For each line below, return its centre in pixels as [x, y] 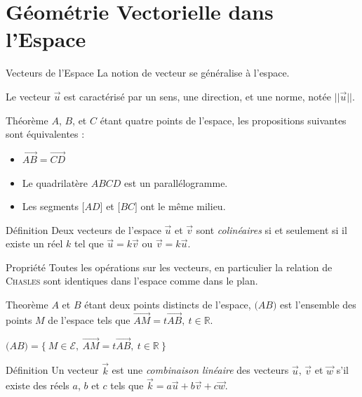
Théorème [27, 120]
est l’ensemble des [318, 305]
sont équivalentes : [45, 134]
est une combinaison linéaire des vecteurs [200, 370]
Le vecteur [28, 96]
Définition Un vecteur [52, 370]
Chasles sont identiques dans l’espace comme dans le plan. [132, 281]
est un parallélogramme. [176, 182]
